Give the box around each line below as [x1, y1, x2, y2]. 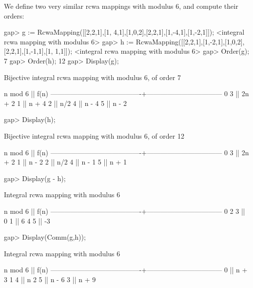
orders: [4, 10, 24, 21]
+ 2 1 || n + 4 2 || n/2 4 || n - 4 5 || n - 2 [4, 98, 127, 108]
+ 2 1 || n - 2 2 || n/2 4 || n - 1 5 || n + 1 [4, 157, 127, 167]
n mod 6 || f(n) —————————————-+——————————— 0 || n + [4, 265, 248, 275]
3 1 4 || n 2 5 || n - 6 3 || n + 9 [4, 274, 96, 284]
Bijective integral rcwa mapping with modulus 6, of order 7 [4, 72, 181, 82]
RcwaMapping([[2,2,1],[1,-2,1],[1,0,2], [136, 36, 245, 46]
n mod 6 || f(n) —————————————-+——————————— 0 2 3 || [4, 206, 245, 216]
